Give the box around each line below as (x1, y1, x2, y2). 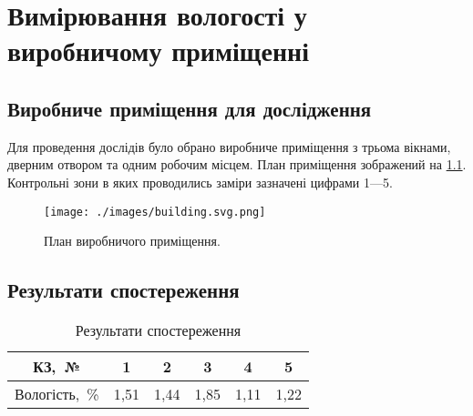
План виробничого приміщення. (44, 231, 221, 250)
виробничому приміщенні (7, 32, 309, 69)
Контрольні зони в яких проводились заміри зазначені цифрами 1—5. (7, 172, 393, 191)
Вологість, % (15, 383, 99, 404)
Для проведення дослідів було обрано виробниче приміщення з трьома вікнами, (7, 137, 451, 156)
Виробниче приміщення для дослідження (7, 94, 372, 122)
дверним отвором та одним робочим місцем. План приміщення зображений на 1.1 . (7, 155, 467, 174)
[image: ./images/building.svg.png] (44, 205, 266, 218)
